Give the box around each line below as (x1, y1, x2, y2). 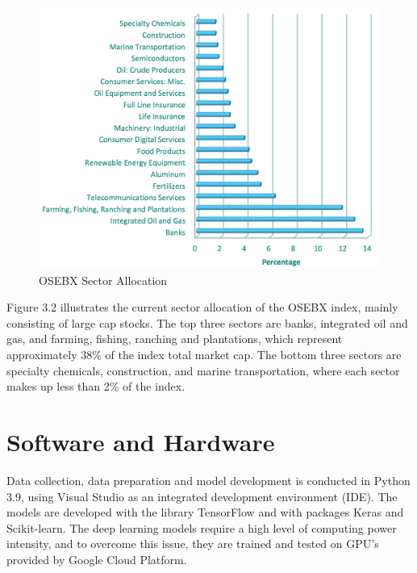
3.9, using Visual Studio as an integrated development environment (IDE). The (6, 487, 398, 504)
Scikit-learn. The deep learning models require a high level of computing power (6, 519, 397, 536)
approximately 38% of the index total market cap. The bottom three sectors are (6, 346, 402, 362)
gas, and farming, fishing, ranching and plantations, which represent (6, 330, 343, 347)
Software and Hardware (6, 425, 275, 458)
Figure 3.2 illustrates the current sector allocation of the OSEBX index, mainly (6, 299, 398, 316)
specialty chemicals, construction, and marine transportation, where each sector (6, 362, 400, 379)
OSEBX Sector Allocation (39, 271, 168, 288)
